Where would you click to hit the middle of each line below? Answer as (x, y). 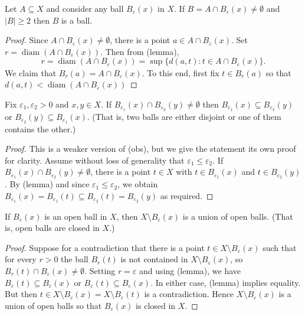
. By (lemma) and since (47, 184)
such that (280, 247)
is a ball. (77, 20)
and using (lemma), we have (190, 270)
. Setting (100, 270)
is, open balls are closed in (52, 228)
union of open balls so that (53, 305)
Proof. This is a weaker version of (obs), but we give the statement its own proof (150, 149)
